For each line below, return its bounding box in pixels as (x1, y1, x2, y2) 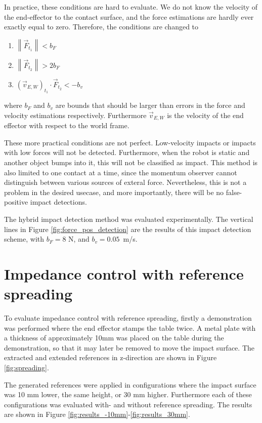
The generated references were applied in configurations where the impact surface (4, 379, 256, 390)
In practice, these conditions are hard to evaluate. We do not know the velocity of (4, 2, 258, 12)
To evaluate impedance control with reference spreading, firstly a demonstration (4, 313, 252, 323)
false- (226, 186, 242, 197)
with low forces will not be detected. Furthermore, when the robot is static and (4, 147, 250, 158)
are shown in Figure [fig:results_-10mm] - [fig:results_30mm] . (4, 409, 190, 419)
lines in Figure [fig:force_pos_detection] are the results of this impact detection (4, 223, 251, 234)
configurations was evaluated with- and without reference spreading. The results (4, 399, 252, 409)
